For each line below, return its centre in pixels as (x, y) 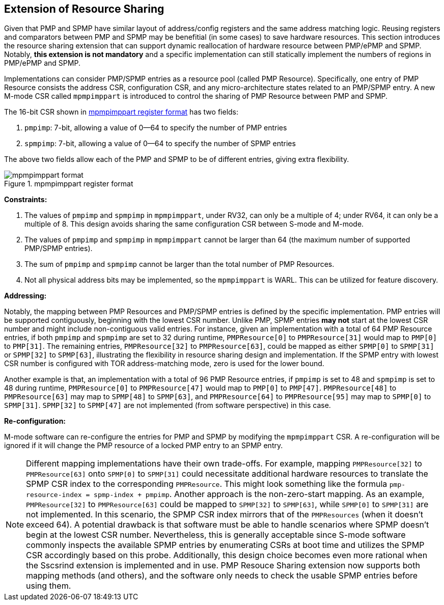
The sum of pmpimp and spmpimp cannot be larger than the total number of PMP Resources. (179, 264)
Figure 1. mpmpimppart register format (69, 184)
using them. (49, 586)
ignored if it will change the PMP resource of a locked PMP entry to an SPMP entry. (144, 446)
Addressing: (25, 296)
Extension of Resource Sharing (84, 9)
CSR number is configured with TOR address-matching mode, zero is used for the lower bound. (164, 364)
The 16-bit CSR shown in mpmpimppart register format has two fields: (121, 112)
